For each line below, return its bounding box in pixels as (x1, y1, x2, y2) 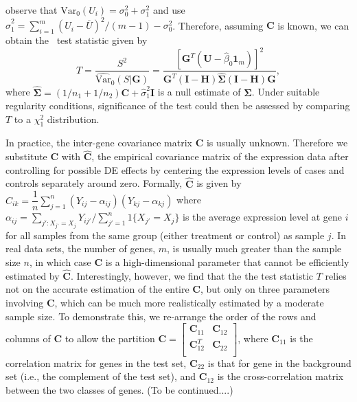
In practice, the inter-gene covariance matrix (5, 135, 192, 150)
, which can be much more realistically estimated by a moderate (54, 295, 324, 309)
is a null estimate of (157, 85, 241, 99)
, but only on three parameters (200, 282, 330, 296)
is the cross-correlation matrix (217, 369, 344, 383)
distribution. (47, 111, 100, 126)
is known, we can (277, 18, 349, 32)
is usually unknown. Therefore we (206, 135, 348, 150)
